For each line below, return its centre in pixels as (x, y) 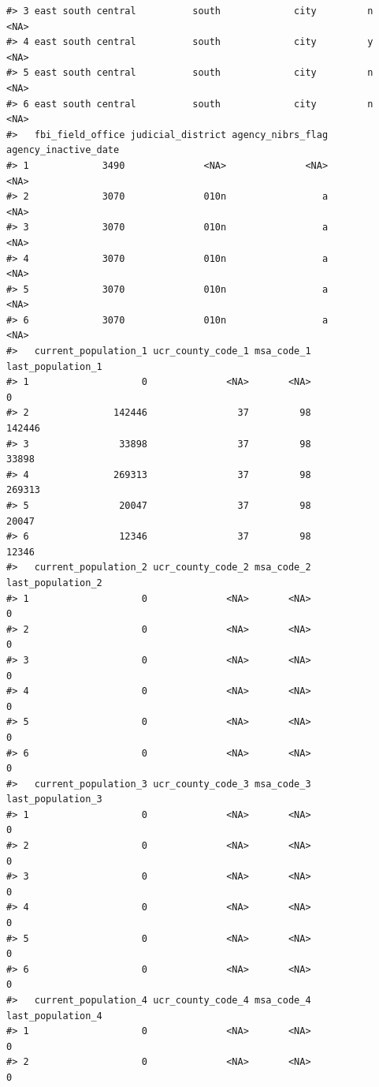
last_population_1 (54, 366)
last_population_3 (54, 799)
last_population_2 (54, 583)
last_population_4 (54, 1016)
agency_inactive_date (63, 150)
